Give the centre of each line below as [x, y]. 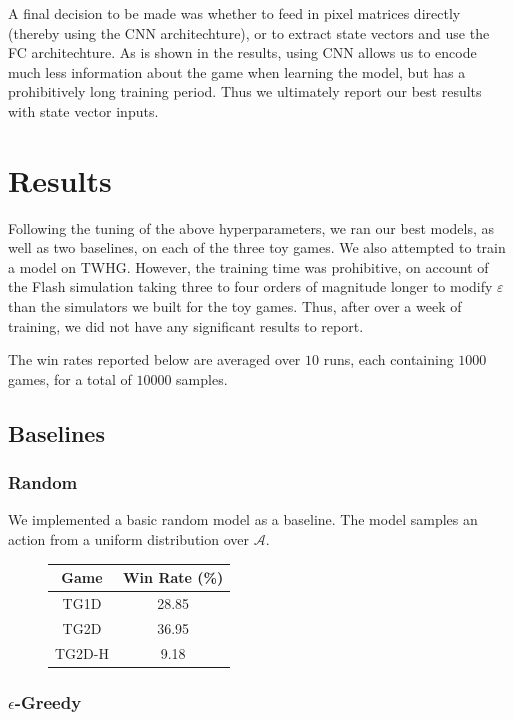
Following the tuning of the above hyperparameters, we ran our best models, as [251, 227]
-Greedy [48, 701]
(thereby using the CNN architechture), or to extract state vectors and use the [249, 32]
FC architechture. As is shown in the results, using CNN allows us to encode [242, 52]
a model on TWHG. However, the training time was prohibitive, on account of [248, 266]
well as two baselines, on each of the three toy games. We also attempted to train [257, 247]
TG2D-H [82, 652]
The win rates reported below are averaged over [154, 359]
